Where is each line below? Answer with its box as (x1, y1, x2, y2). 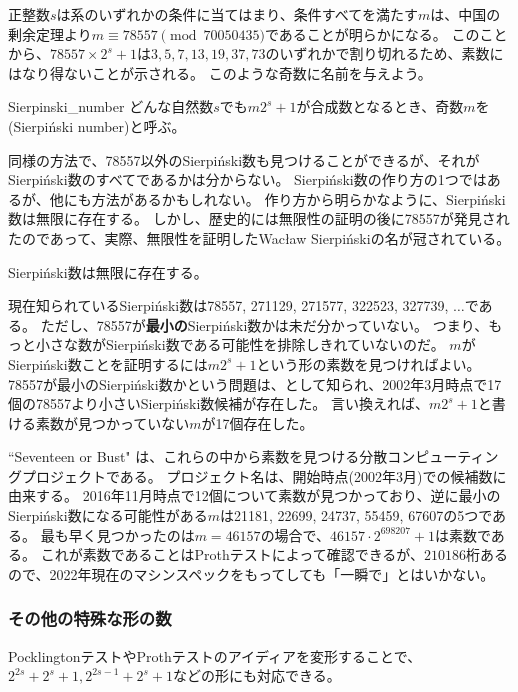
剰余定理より (8, 23, 92, 44)
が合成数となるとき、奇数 (296, 96, 464, 117)
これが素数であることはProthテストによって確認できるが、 (40, 544, 425, 565)
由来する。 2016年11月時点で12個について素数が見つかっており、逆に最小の (8, 485, 501, 506)
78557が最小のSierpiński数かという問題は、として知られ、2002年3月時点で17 (8, 373, 502, 394)
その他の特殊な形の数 (8, 606, 172, 631)
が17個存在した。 (201, 412, 314, 433)
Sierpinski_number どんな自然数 (8, 96, 214, 117)
